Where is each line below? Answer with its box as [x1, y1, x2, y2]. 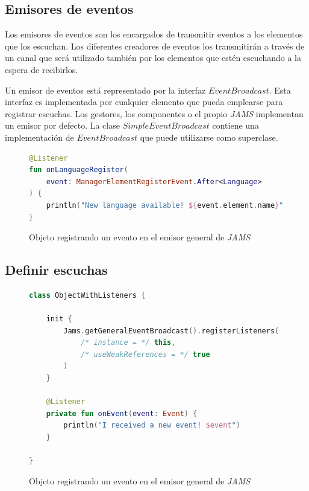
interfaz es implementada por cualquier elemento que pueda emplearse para [5, 95, 283, 108]
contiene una [212, 119, 259, 132]
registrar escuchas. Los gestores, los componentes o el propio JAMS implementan [5, 107, 304, 120]
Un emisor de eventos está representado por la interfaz [5, 83, 206, 96]
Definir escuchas [5, 260, 108, 279]
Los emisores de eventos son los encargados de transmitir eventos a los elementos [5, 28, 303, 40]
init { [46, 315, 72, 324]
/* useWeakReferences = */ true [80, 350, 210, 359]
